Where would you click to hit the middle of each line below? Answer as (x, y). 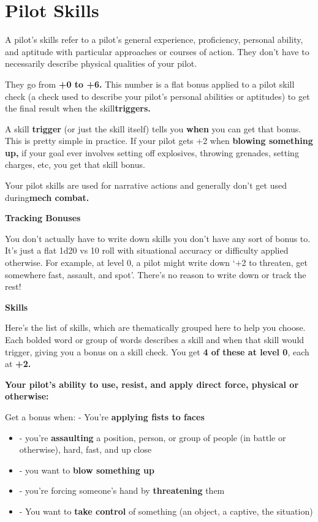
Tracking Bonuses (43, 218)
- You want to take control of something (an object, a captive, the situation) (166, 511)
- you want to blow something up (87, 470)
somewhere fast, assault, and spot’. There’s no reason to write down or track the (156, 274)
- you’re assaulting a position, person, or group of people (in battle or (153, 437)
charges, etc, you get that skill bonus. (75, 165)
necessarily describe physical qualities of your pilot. (101, 63)
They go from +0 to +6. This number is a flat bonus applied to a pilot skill (150, 84)
